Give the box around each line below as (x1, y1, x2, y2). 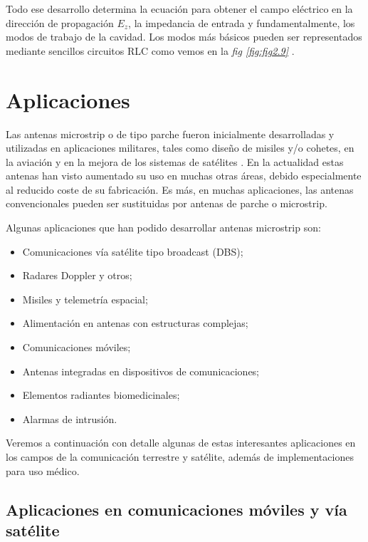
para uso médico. (6, 463, 80, 478)
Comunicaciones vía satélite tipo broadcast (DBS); (22, 244, 243, 259)
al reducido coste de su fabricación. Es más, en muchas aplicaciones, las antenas (6, 182, 354, 197)
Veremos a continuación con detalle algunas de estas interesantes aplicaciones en (6, 435, 356, 450)
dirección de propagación (6, 15, 114, 30)
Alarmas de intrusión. (22, 411, 117, 426)
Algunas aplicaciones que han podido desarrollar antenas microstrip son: (6, 220, 321, 235)
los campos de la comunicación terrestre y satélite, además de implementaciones (6, 449, 354, 464)
